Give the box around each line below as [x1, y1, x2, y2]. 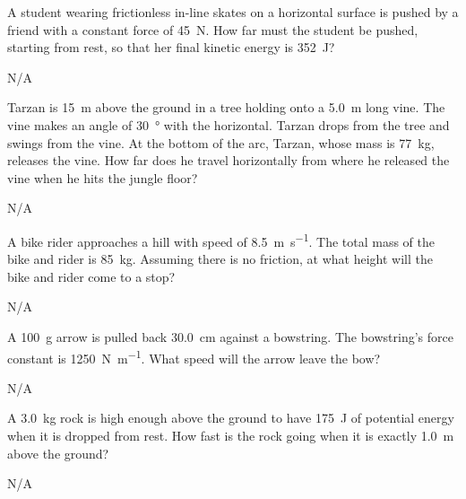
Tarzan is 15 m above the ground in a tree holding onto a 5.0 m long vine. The [7, 98, 445, 117]
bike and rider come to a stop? [7, 267, 176, 285]
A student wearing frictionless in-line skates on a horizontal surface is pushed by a [7, 3, 459, 21]
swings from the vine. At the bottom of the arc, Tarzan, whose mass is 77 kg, [7, 133, 435, 152]
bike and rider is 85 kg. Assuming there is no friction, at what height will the [7, 249, 433, 268]
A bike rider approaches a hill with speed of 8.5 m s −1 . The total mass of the [7, 229, 436, 250]
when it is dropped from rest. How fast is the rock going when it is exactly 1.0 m [7, 426, 454, 444]
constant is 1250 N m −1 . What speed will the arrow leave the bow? [7, 346, 381, 367]
